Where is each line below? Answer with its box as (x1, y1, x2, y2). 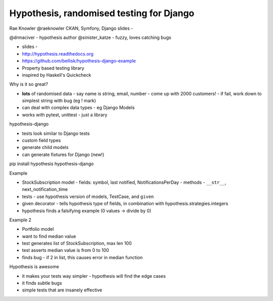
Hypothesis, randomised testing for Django (9, 8, 195, 19)
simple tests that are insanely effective (22, 287, 103, 293)
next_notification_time (22, 186, 68, 192)
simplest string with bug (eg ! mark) (22, 97, 96, 104)
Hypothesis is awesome (9, 264, 59, 270)
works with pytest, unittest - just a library (22, 112, 108, 118)
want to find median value (22, 233, 76, 239)
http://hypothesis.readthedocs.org (22, 51, 94, 57)
